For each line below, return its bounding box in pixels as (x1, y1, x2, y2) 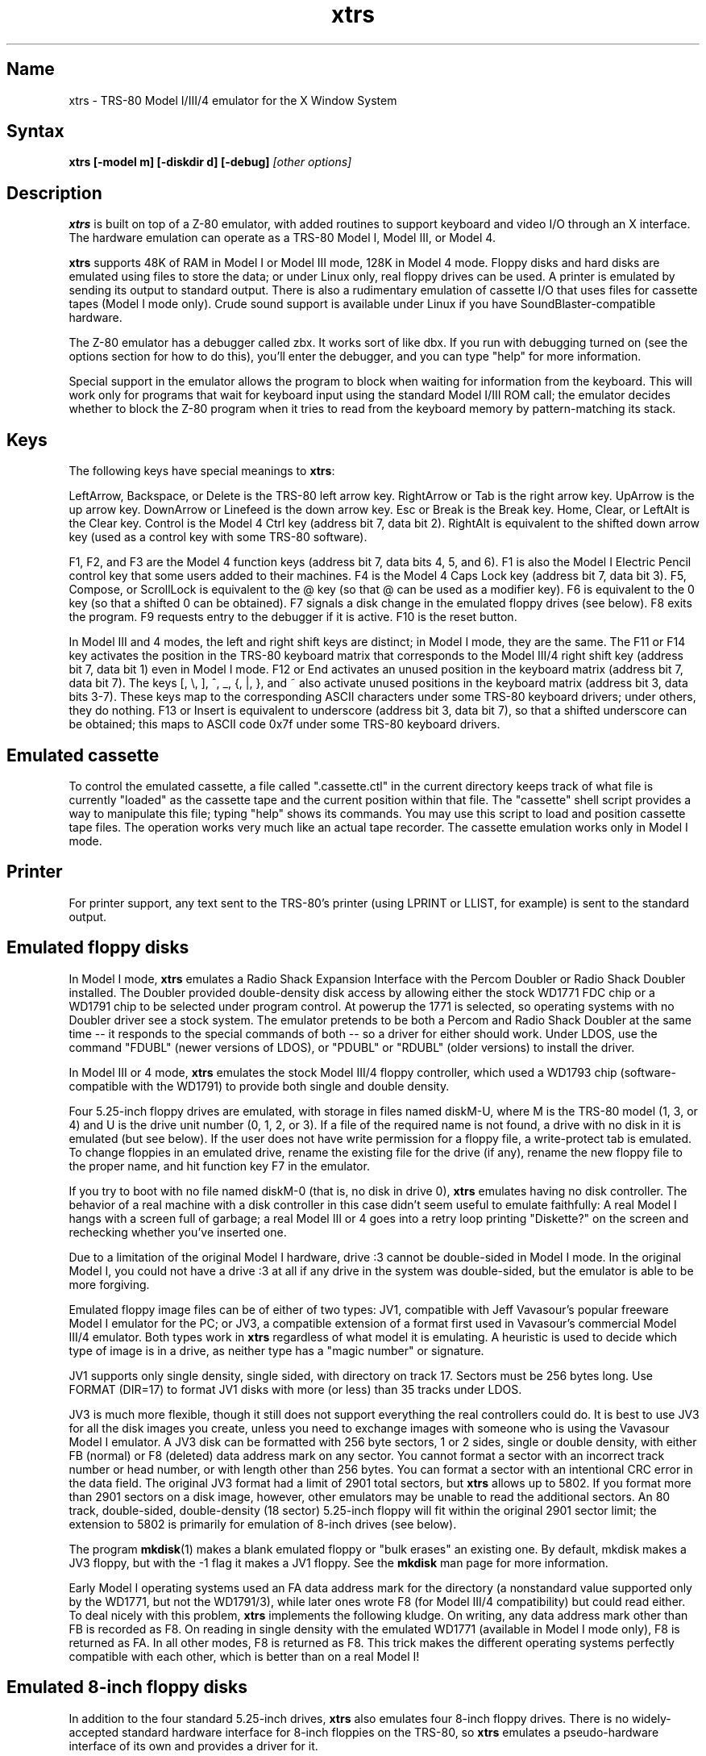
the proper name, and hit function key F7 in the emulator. (69, 1158, 370, 1173)
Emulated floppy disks (6, 937, 189, 958)
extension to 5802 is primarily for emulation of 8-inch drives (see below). (69, 1516, 457, 1531)
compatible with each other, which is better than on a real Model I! (69, 1649, 420, 1663)
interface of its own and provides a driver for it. (69, 1738, 318, 1753)
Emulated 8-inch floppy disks (6, 1677, 248, 1698)
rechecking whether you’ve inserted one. (69, 1224, 287, 1239)
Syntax (6, 121, 64, 142)
